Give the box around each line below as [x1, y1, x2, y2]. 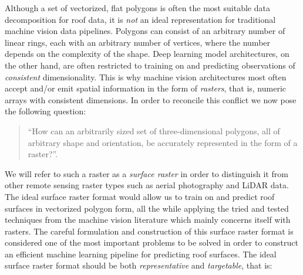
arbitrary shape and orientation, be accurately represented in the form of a [28, 136, 298, 148]
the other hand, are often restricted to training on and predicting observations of [5, 59, 295, 71]
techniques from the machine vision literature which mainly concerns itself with [5, 213, 291, 226]
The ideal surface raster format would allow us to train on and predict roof [5, 190, 275, 202]
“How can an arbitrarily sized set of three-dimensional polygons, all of [28, 124, 280, 137]
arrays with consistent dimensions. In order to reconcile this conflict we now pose [5, 93, 297, 106]
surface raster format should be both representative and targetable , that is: [5, 259, 272, 271]
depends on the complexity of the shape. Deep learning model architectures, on [5, 47, 289, 60]
